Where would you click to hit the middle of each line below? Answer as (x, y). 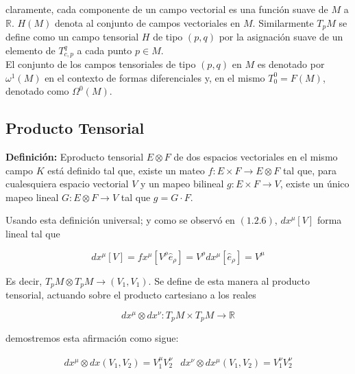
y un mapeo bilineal (182, 184)
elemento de (30, 50)
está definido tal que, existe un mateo (126, 170)
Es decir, (24, 280)
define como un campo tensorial (72, 37)
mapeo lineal (32, 197)
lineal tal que (33, 234)
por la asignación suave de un (281, 37)
